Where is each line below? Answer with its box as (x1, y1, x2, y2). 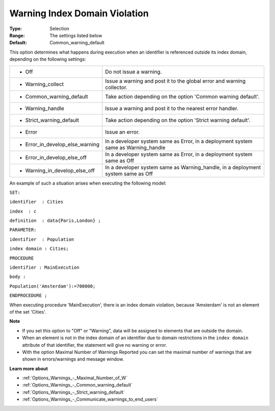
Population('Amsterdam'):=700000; (9, 283, 96, 289)
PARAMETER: (9, 227, 37, 233)
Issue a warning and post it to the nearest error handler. (105, 105, 239, 112)
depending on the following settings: (9, 56, 87, 62)
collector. (105, 84, 127, 91)
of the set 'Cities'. (9, 309, 46, 315)
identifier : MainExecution (9, 265, 80, 270)
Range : (9, 32, 25, 38)
